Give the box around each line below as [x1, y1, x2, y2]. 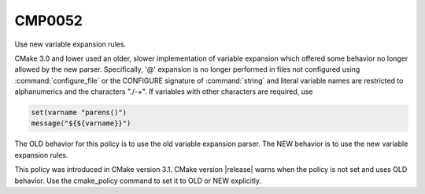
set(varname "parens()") [31, 108, 128, 118]
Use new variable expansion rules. [14, 39, 127, 49]
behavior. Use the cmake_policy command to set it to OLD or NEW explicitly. [14, 176, 261, 185]
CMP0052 [14, 12, 83, 29]
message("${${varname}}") [31, 119, 131, 128]
